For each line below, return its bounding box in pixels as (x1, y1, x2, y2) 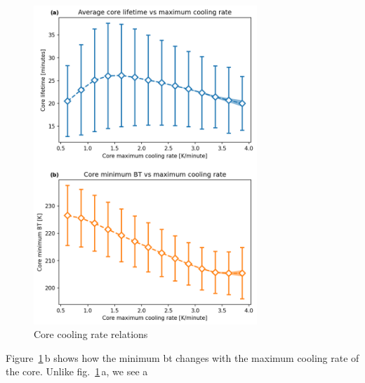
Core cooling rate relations (34, 327, 148, 342)
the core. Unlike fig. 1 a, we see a (6, 364, 148, 379)
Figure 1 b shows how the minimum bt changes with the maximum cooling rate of (6, 350, 359, 365)
